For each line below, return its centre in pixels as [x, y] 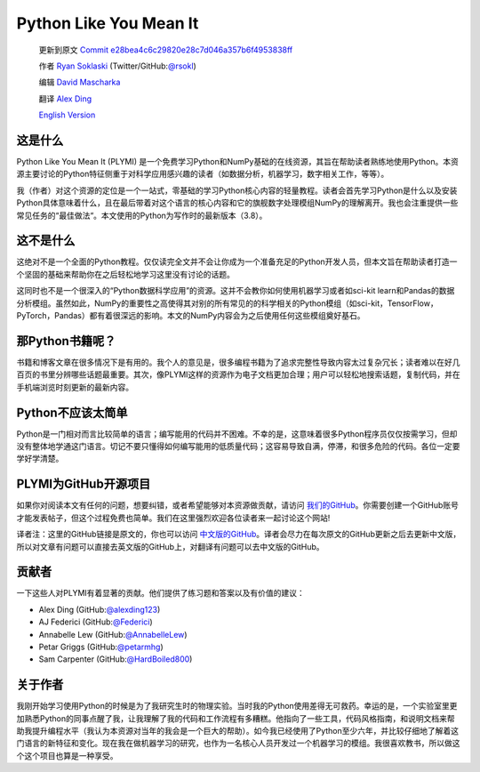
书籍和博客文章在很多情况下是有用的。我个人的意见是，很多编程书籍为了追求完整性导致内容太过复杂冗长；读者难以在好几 [238, 362]
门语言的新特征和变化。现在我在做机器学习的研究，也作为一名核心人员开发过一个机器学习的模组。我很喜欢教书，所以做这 [238, 744]
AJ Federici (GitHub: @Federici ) [96, 622]
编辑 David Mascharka [80, 82]
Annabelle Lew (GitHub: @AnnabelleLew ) [113, 634]
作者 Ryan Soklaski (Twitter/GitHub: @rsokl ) [118, 66]
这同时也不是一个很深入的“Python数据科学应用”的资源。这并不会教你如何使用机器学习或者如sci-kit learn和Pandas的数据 [236, 291]
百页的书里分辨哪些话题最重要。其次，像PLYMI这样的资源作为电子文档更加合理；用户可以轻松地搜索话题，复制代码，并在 [239, 374]
